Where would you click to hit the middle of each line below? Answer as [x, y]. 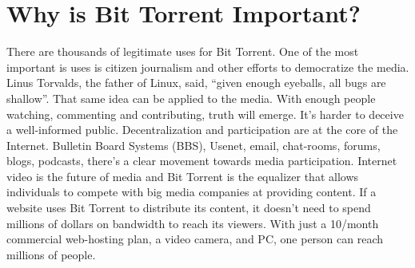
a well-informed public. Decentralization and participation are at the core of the [202, 130]
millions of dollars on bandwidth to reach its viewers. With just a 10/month [193, 223]
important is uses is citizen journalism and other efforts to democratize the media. [208, 67]
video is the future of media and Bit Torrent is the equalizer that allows [183, 176]
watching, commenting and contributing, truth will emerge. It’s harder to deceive [205, 114]
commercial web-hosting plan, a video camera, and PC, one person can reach [195, 239]
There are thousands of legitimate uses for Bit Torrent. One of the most [183, 51]
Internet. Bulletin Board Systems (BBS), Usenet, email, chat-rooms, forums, [194, 145]
